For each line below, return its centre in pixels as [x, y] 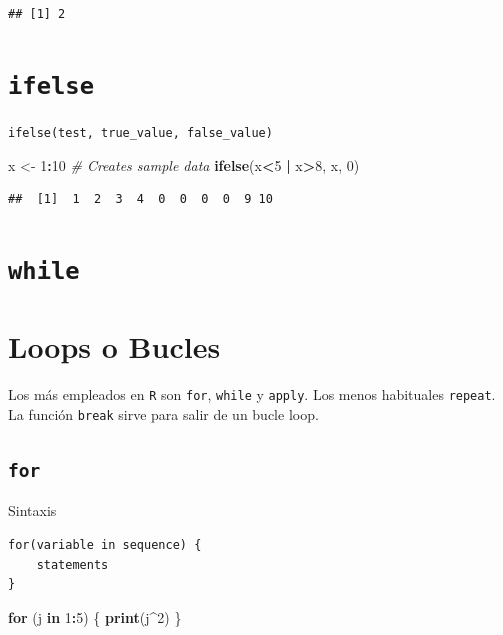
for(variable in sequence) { [105, 545]
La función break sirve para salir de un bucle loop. [163, 413]
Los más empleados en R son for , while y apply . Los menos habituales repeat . [252, 394]
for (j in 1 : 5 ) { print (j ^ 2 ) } [95, 616]
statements [72, 564]
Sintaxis [32, 510]
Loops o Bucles [114, 346]
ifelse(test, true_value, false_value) [140, 132]
